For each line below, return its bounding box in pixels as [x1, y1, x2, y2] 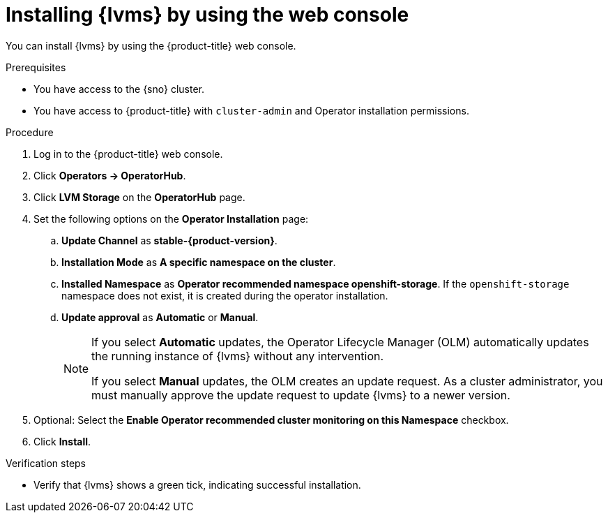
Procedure [6, 126, 54, 138]
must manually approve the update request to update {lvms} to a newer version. [91, 387, 510, 402]
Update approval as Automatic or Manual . [61, 311, 259, 323]
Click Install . [33, 435, 91, 447]
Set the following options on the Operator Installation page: [33, 212, 309, 225]
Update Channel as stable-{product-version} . [61, 234, 278, 246]
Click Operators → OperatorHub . [33, 169, 186, 182]
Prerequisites [6, 61, 66, 73]
